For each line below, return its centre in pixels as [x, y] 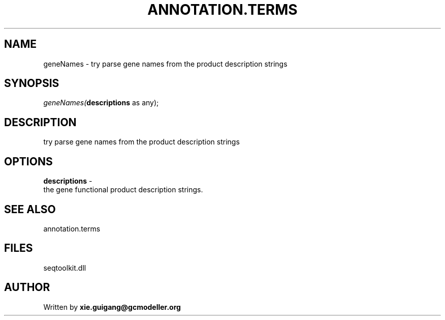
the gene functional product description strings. [123, 190]
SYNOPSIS [32, 83]
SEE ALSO [30, 209]
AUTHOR [27, 287]
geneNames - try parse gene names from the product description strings [165, 64]
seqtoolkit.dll [65, 268]
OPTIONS [28, 161]
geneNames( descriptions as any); [101, 103]
